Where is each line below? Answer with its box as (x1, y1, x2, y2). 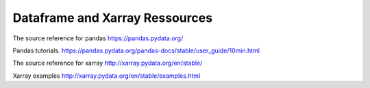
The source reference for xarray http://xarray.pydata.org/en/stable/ (12, 59, 203, 68)
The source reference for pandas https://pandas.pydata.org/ (12, 34, 184, 42)
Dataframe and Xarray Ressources (12, 10, 212, 25)
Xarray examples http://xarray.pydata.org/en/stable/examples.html (12, 72, 201, 80)
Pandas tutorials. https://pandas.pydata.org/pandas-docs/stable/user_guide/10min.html (12, 46, 260, 55)
